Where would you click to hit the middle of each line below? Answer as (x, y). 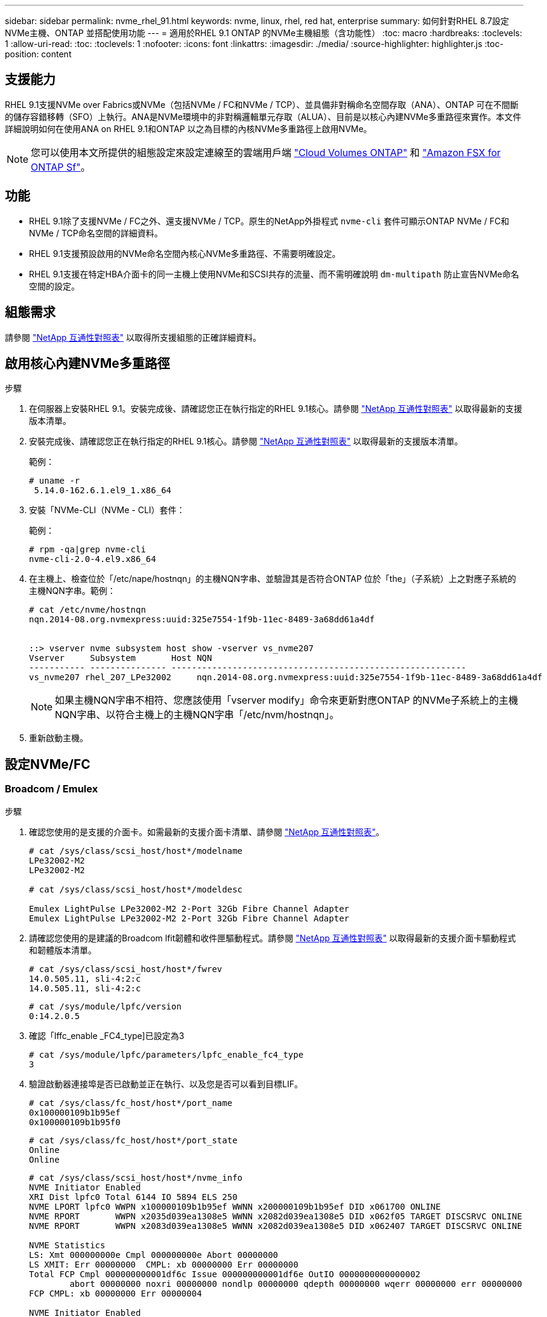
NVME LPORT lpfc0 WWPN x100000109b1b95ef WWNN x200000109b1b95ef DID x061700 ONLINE (235, 1206)
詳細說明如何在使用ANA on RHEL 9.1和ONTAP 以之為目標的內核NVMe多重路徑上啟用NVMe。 (188, 128)
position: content (38, 54)
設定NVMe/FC (48, 764)
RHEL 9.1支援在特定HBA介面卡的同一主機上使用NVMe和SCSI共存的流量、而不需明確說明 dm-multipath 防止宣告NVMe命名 (274, 274)
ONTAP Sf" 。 (61, 167)
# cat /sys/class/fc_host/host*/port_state (133, 1140)
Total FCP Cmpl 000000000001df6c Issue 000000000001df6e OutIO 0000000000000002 (225, 1274)
